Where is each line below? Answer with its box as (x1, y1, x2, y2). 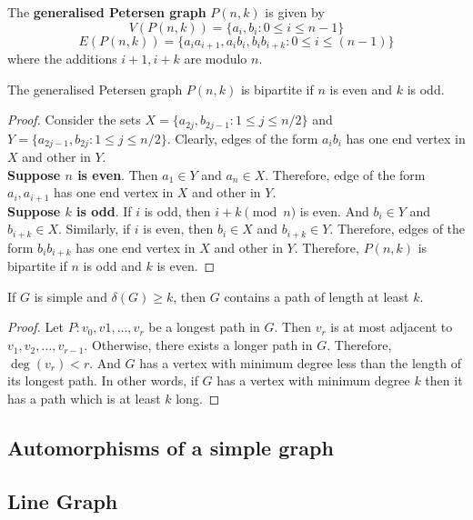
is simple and (34, 286, 107, 305)
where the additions (7, 49, 117, 68)
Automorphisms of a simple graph (7, 433, 334, 461)
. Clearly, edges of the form (166, 128, 318, 147)
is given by (265, 3, 325, 21)
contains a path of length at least (224, 286, 409, 305)
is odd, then (144, 201, 211, 220)
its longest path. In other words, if (7, 371, 198, 390)
